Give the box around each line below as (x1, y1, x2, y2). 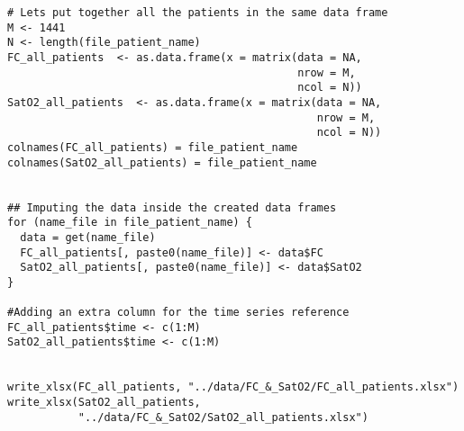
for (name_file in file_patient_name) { (7, 216, 253, 229)
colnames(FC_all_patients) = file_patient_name (7, 140, 298, 154)
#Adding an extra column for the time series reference (7, 306, 350, 319)
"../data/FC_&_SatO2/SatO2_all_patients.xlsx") (77, 410, 368, 424)
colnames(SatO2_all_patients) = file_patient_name (7, 156, 317, 169)
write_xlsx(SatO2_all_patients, (7, 396, 201, 409)
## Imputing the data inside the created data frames (7, 201, 337, 214)
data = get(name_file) (20, 230, 156, 244)
